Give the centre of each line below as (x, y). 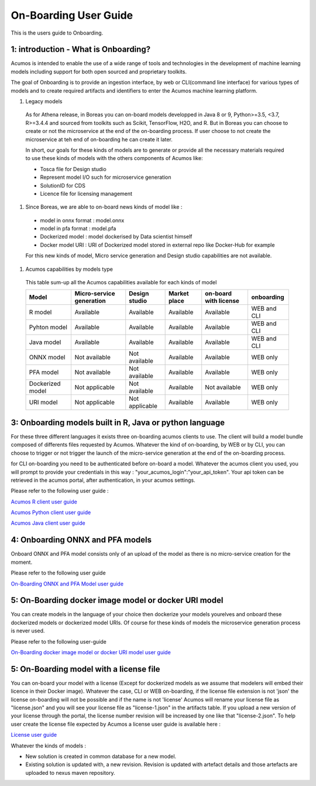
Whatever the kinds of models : (49, 746)
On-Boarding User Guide (72, 15)
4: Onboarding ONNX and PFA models (81, 540)
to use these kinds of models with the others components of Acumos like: (114, 158)
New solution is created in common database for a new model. (101, 757)
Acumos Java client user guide (48, 523)
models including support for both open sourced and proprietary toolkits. (99, 72)
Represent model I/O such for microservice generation (106, 177)
